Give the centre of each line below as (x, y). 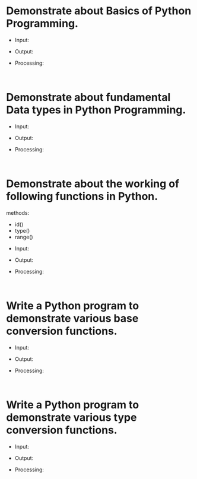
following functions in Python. (82, 196)
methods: (18, 212)
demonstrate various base (72, 318)
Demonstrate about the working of (93, 184)
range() (24, 237)
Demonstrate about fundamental (88, 98)
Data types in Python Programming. (96, 110)
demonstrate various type (72, 417)
